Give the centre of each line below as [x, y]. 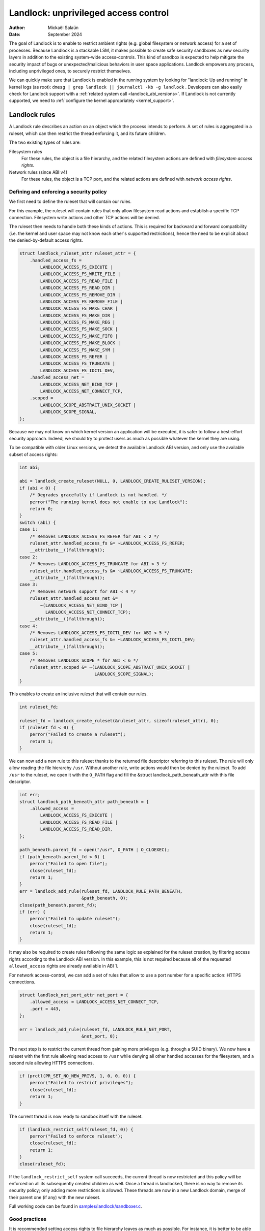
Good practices [28, 1219]
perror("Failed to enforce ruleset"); [76, 1136]
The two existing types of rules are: [45, 142]
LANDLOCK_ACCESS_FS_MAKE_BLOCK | [80, 343]
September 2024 [65, 34]
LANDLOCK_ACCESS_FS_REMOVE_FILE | [81, 301]
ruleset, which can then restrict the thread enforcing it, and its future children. [88, 133]
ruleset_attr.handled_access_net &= [74, 599]
